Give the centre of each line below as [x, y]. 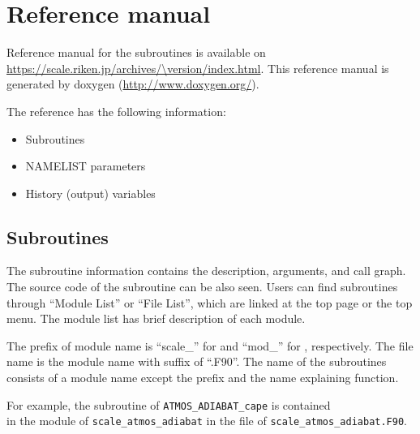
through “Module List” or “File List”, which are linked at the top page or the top [210, 302]
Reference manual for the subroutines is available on [136, 52]
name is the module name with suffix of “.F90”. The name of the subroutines [197, 361]
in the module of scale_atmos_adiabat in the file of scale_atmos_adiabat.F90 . [207, 421]
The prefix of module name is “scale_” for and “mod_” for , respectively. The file [210, 345]
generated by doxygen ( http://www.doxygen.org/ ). [133, 84]
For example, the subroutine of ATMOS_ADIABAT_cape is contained [169, 404]
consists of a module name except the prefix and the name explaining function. [203, 378]
